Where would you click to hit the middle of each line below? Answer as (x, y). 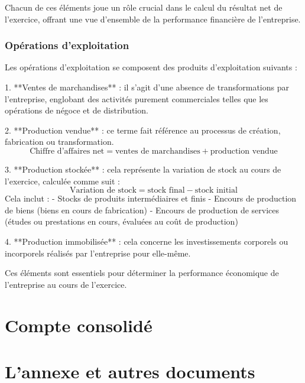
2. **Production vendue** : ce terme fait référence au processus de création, (143, 130)
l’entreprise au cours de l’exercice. (66, 284)
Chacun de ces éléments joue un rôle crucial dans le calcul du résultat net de (144, 7)
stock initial (216, 191)
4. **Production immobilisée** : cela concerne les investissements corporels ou (147, 241)
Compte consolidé (79, 325)
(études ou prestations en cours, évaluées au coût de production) (121, 221)
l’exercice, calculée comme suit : (62, 181)
